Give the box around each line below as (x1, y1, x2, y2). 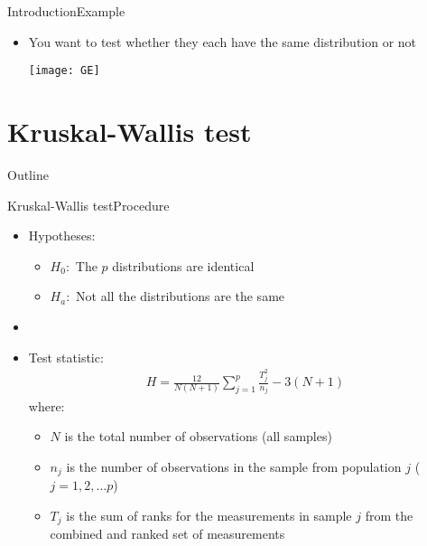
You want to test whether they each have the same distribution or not (28, 32, 417, 51)
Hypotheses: (28, 226, 96, 245)
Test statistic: (28, 347, 104, 366)
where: (28, 396, 65, 415)
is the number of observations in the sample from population (66, 457, 402, 475)
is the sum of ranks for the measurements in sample (66, 505, 352, 524)
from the (365, 505, 413, 524)
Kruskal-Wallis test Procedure (7, 195, 170, 214)
